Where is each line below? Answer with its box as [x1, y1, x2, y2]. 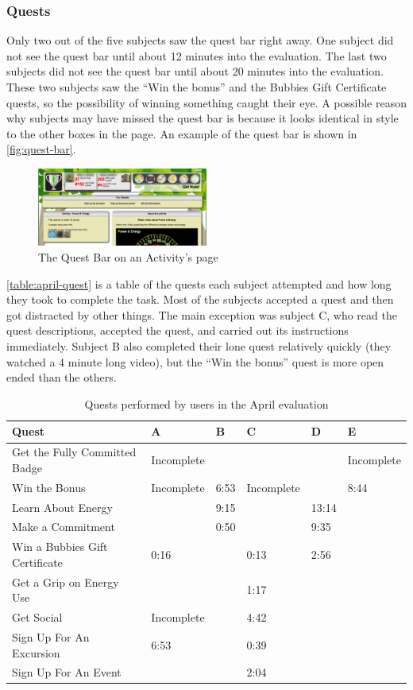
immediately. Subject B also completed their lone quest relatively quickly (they [6, 338, 392, 355]
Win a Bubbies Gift [12, 538, 108, 555]
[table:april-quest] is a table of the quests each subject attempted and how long [6, 275, 392, 292]
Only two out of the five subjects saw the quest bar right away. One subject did [6, 32, 394, 48]
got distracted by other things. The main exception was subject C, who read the [6, 306, 397, 323]
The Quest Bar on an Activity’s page [38, 249, 218, 266]
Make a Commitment [12, 518, 115, 535]
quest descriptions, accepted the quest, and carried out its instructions [6, 322, 349, 339]
